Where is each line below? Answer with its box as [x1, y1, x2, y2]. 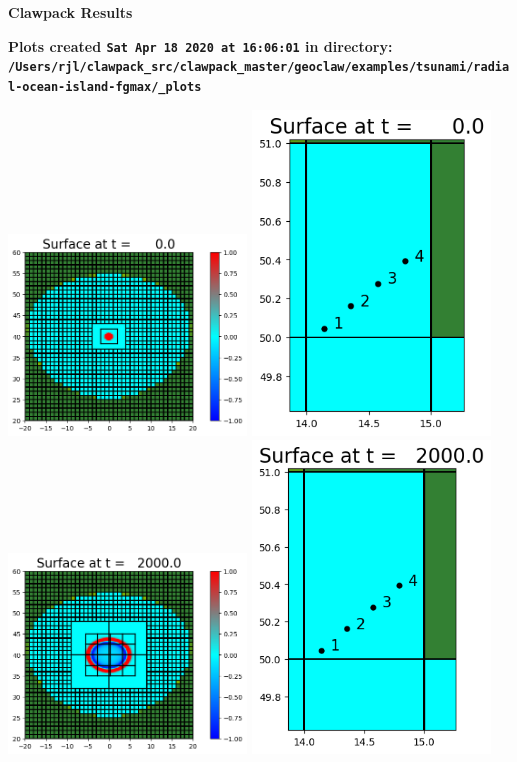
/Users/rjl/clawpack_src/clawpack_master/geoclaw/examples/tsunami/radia [8, 60, 510, 75]
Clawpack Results [8, 2, 133, 22]
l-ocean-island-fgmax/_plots [8, 79, 202, 94]
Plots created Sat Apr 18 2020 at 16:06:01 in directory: [8, 35, 393, 56]
